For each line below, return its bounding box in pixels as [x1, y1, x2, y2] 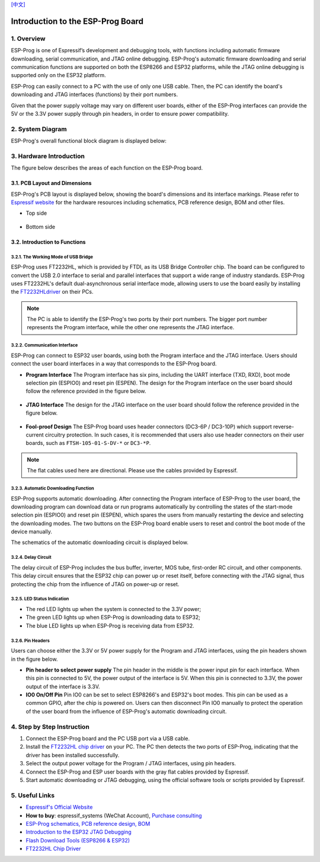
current [25, 431, 44, 438]
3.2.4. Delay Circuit [11, 555, 52, 561]
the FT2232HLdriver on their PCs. [11, 288, 94, 295]
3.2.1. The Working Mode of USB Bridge [11, 254, 93, 260]
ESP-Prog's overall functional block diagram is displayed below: [11, 137, 167, 145]
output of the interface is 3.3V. [25, 683, 100, 690]
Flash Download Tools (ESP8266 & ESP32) [25, 836, 130, 844]
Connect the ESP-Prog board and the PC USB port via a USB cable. [25, 735, 190, 742]
